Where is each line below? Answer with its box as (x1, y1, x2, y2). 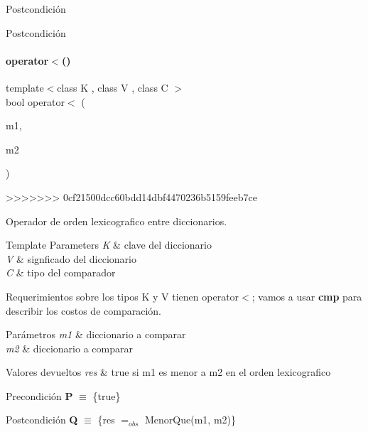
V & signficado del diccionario (6, 251, 136, 266)
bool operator (6, 94, 65, 109)
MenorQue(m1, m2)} (145, 412, 236, 427)
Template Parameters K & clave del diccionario (6, 237, 212, 252)
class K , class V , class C (57, 80, 168, 94)
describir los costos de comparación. (6, 303, 161, 318)
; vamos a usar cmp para (251, 288, 362, 303)
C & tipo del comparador (6, 265, 116, 280)
